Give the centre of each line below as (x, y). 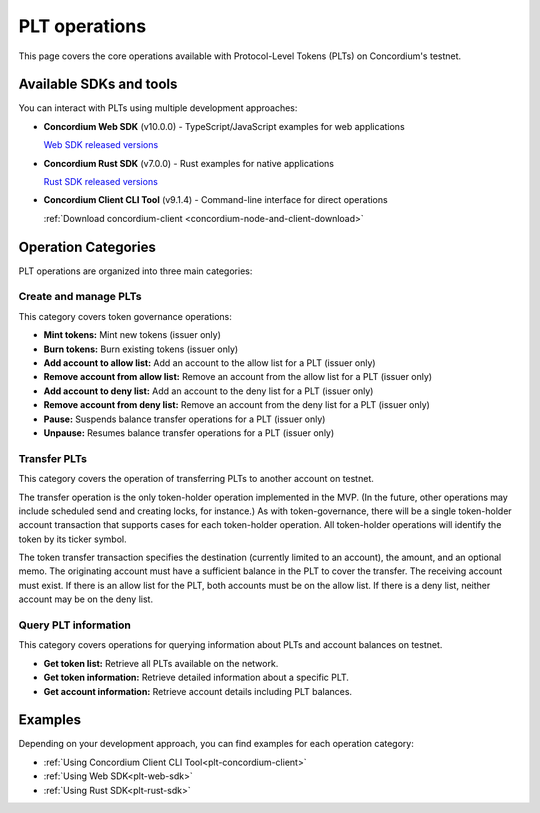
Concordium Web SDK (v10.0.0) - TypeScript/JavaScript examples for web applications (224, 126)
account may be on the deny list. (86, 599)
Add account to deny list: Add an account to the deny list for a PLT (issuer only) (208, 391)
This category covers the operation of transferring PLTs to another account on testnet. (196, 479)
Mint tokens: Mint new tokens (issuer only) (132, 335)
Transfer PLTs (52, 458)
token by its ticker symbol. (72, 539)
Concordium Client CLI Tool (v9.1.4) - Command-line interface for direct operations (216, 200)
